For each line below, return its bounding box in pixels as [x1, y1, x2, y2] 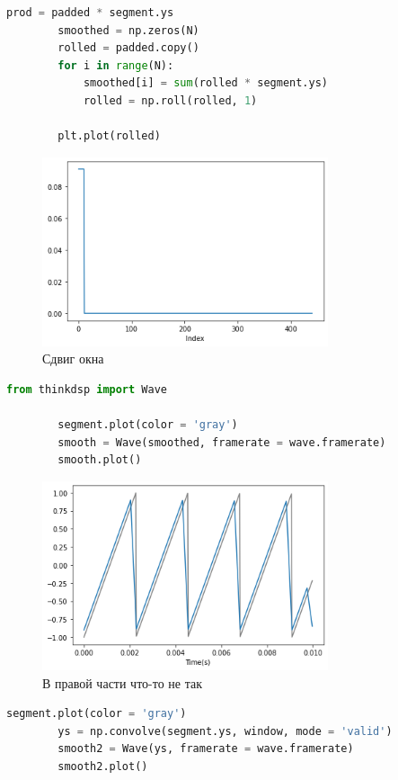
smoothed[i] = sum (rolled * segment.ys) [83, 76, 328, 90]
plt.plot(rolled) [57, 130, 161, 143]
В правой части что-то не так [42, 673, 203, 692]
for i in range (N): [57, 58, 174, 72]
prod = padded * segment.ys [6, 6, 174, 19]
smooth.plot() [57, 453, 142, 467]
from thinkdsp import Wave [6, 382, 167, 396]
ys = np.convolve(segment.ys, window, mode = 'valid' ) [57, 724, 393, 738]
